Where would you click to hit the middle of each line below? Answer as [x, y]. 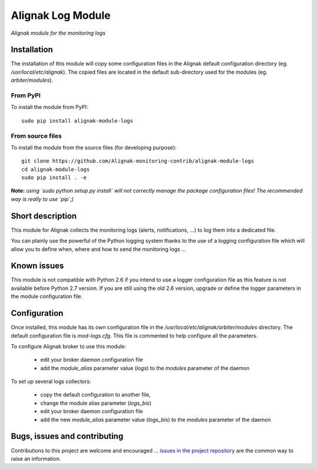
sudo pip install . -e [54, 178]
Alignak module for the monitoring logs [58, 33]
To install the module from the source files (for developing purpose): [94, 147]
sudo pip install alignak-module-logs [77, 120]
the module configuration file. [47, 296]
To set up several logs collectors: [51, 382]
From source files [36, 136]
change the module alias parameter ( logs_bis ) [96, 403]
